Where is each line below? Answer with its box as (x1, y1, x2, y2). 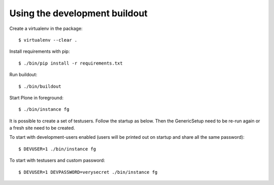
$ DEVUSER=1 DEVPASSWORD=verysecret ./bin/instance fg (18, 169, 158, 175)
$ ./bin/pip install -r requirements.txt (18, 60, 123, 66)
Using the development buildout (9, 8, 148, 19)
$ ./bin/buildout (18, 83, 61, 89)
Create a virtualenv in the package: (9, 25, 83, 32)
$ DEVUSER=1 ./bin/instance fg (18, 146, 96, 152)
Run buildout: (9, 72, 38, 78)
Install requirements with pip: (9, 48, 70, 54)
